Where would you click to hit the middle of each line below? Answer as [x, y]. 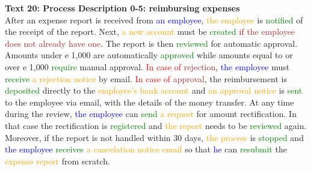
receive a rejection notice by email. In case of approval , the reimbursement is [146, 78]
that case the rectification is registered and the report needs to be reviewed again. [156, 125]
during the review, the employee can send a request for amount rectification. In [151, 114]
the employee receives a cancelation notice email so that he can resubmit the [146, 149]
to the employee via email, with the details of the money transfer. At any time [149, 102]
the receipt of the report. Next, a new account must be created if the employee [150, 31]
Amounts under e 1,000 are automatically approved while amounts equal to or [149, 55]
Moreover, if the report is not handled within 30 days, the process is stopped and [154, 137]
